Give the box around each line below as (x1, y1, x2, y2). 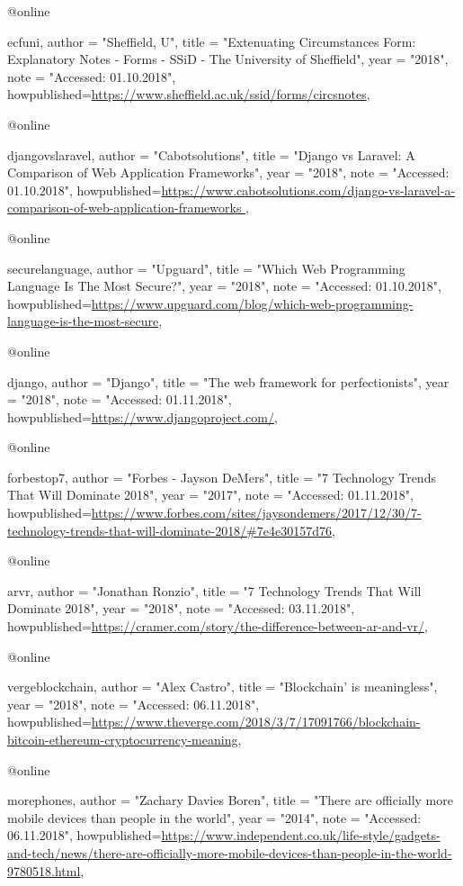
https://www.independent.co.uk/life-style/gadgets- (161, 826, 441, 845)
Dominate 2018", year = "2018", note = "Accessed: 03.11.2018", (7, 599, 355, 618)
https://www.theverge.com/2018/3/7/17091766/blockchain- (91, 712, 421, 731)
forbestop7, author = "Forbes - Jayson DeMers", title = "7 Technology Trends (7, 467, 436, 486)
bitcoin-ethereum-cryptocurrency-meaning (7, 730, 238, 748)
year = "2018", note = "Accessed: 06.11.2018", (7, 694, 260, 713)
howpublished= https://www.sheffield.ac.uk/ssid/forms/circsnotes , (7, 85, 370, 104)
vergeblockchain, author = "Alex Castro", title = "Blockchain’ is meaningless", (7, 677, 438, 696)
